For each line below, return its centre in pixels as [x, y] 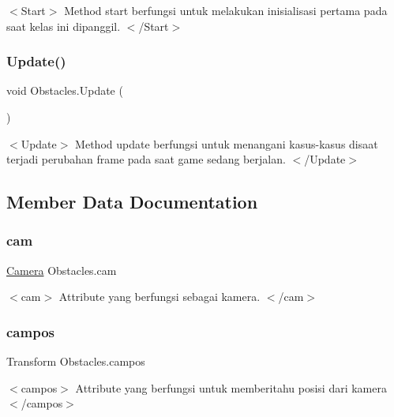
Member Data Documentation [132, 202]
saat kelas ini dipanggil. [64, 26]
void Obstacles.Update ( [65, 90]
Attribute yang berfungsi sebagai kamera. [159, 297]
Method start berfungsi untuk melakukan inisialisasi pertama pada [226, 10]
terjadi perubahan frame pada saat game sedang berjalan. [146, 159]
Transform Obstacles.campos [76, 361]
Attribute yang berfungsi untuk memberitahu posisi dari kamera [231, 387]
